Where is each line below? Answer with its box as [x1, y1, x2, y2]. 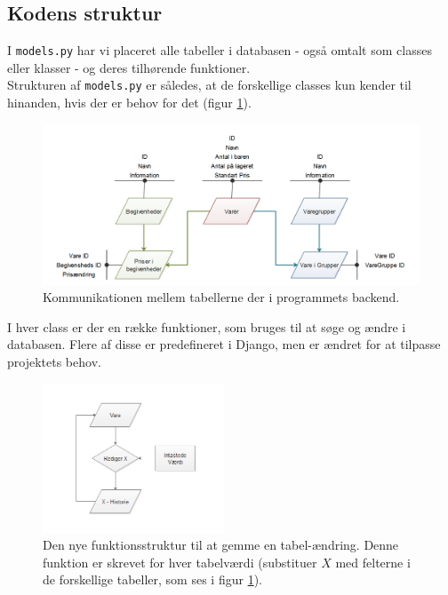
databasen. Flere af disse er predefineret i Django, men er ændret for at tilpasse [7, 335, 441, 353]
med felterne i [335, 552, 411, 571]
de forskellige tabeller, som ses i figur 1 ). [43, 570, 262, 589]
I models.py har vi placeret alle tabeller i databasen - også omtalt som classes [7, 41, 432, 59]
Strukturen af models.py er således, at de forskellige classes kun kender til [7, 75, 412, 94]
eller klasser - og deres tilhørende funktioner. [7, 58, 251, 76]
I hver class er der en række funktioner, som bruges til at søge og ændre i [7, 317, 406, 336]
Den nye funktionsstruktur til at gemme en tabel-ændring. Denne [43, 535, 399, 554]
